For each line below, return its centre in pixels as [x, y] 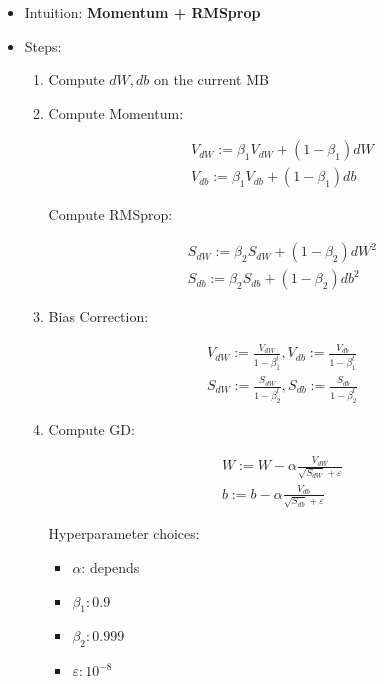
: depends [110, 566]
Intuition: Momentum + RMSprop [142, 12]
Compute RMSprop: [110, 214]
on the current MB [211, 79]
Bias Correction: [98, 316]
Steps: [43, 45]
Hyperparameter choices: [124, 533]
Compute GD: [91, 428]
